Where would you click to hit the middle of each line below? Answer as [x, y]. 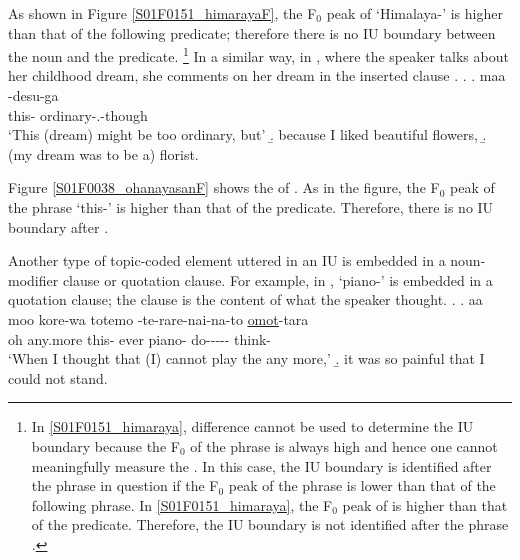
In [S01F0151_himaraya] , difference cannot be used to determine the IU [252, 426]
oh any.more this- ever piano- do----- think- [140, 338]
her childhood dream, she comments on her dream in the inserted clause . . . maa [257, 75]
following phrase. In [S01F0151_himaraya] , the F [182, 504]
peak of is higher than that [425, 504]
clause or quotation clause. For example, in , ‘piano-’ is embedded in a [277, 279]
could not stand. [58, 377]
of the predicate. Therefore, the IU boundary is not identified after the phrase [270, 524]
